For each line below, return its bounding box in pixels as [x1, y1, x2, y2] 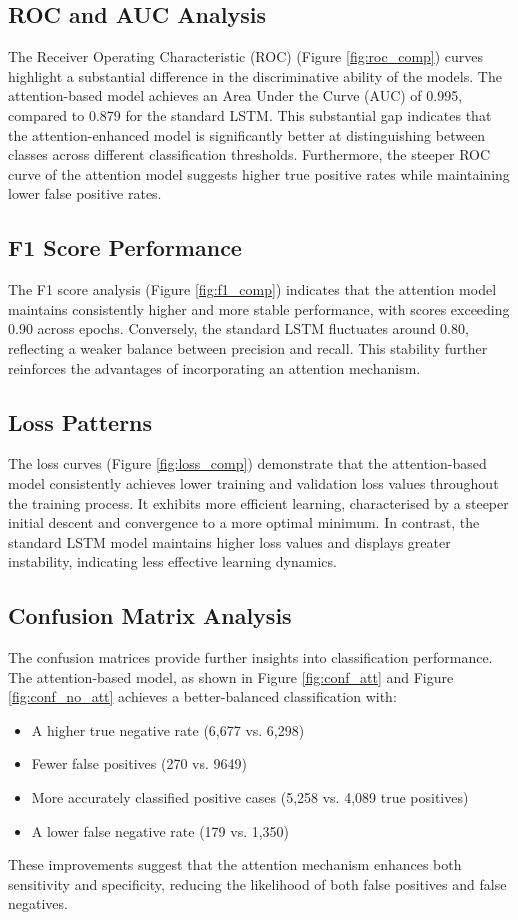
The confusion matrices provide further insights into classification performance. [8, 647, 493, 668]
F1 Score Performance [8, 232, 242, 263]
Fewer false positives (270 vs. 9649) [31, 753, 247, 774]
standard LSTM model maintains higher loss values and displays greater [8, 531, 451, 552]
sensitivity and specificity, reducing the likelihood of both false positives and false [8, 873, 507, 894]
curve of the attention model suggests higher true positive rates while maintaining [8, 163, 510, 184]
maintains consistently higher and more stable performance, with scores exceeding [8, 298, 510, 319]
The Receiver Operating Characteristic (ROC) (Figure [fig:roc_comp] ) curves [8, 46, 484, 67]
